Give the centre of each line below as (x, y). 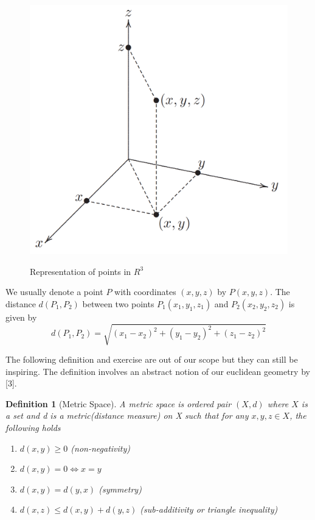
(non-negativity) (101, 448)
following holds (33, 427)
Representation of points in (81, 271)
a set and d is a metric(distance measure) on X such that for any (127, 415)
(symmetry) (120, 489)
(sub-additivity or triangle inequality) (209, 509)
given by (21, 317)
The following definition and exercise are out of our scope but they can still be (152, 359)
